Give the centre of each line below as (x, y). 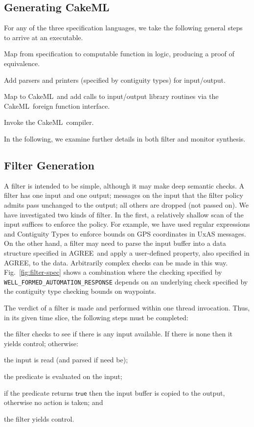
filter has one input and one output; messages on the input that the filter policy (124, 195)
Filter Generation (49, 165)
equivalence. (22, 63)
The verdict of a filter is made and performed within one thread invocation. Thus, (127, 307)
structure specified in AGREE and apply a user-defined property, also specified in (127, 252)
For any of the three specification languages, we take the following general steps (123, 28)
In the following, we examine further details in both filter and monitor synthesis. (125, 138)
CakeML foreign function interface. (57, 106)
